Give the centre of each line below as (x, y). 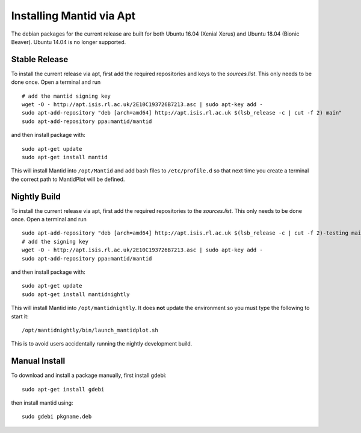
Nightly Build (36, 196)
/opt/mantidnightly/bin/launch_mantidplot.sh (90, 330)
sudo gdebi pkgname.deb (57, 417)
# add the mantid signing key (66, 96)
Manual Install (38, 361)
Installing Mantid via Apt (73, 16)
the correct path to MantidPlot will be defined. (68, 179)
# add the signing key (55, 242)
